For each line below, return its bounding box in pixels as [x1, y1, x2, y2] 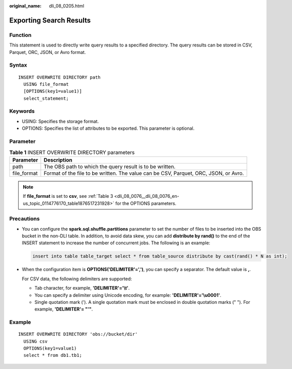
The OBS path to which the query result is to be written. [43, 163, 176, 170]
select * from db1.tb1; [23, 352, 83, 358]
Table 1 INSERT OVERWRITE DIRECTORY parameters [9, 149, 135, 156]
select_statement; [23, 95, 69, 101]
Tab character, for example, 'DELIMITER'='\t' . [34, 285, 130, 291]
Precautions [9, 215, 40, 222]
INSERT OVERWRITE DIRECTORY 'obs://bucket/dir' [18, 331, 138, 337]
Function [9, 31, 32, 38]
